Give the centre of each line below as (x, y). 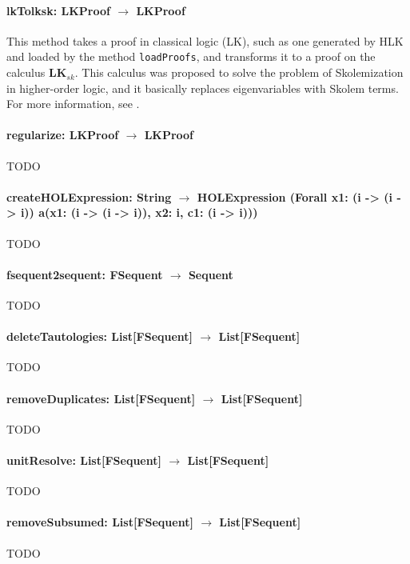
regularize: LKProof (63, 135)
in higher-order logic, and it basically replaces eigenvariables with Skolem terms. (203, 88)
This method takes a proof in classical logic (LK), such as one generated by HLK (205, 40)
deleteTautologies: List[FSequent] (100, 336)
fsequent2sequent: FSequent (85, 274)
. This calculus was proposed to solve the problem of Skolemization (239, 72)
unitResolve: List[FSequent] (84, 460)
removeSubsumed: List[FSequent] (100, 522)
